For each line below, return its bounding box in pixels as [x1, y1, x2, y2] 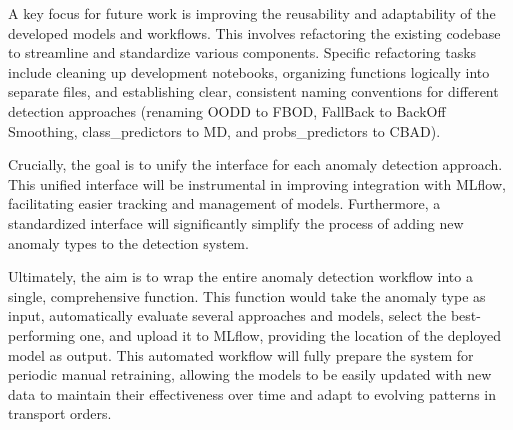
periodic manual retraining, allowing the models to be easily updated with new [8, 364, 492, 385]
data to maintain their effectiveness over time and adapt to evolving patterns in [8, 383, 496, 404]
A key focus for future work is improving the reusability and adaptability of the [8, 3, 496, 23]
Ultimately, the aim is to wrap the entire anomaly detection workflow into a [8, 266, 473, 287]
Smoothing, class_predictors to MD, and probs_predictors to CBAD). [8, 120, 441, 141]
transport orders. [8, 403, 112, 424]
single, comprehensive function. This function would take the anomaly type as [8, 285, 486, 306]
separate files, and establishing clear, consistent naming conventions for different [8, 81, 499, 102]
